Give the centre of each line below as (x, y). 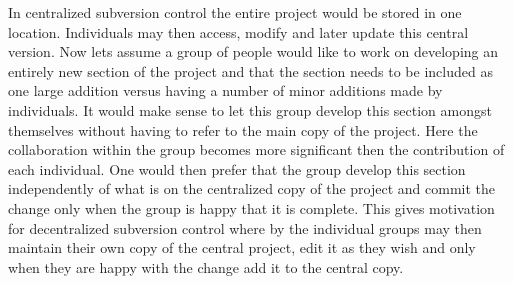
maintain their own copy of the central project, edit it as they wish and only (242, 247)
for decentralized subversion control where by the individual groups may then (245, 227)
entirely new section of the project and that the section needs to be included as (250, 70)
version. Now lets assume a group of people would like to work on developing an (253, 51)
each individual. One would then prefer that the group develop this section (237, 168)
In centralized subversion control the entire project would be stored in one (235, 12)
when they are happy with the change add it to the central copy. (206, 266)
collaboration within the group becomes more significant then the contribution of (256, 149)
